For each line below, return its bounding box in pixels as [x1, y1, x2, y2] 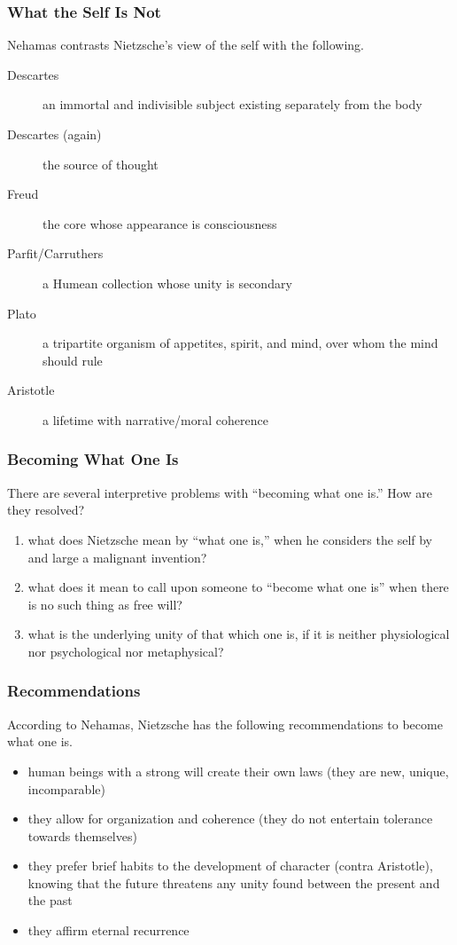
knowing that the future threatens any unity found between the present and [27, 873, 440, 892]
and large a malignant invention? [27, 547, 207, 566]
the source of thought [43, 154, 159, 173]
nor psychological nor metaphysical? [27, 642, 224, 660]
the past [27, 891, 73, 910]
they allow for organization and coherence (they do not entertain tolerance [27, 809, 433, 828]
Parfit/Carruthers [7, 244, 104, 263]
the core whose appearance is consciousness [43, 214, 277, 232]
